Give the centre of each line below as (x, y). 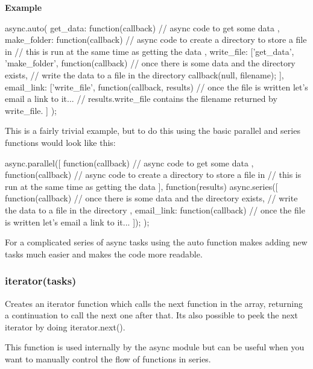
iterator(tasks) (41, 281)
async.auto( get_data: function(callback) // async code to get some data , (142, 27)
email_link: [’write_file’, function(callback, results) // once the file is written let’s (156, 87)
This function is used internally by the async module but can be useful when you (155, 347)
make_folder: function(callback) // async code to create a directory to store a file (156, 39)
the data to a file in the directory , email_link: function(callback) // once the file (155, 210)
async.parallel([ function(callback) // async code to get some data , (129, 162)
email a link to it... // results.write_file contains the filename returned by (141, 99)
